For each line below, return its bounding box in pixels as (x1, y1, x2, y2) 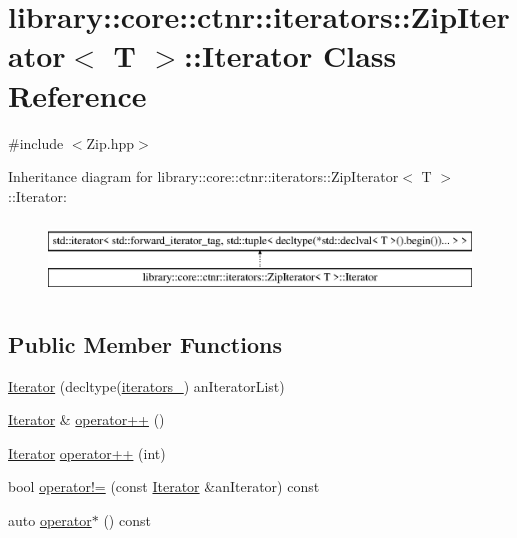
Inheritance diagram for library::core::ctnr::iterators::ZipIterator (8, 166, 399, 187)
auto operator (8, 510, 92, 531)
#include (8, 132, 64, 153)
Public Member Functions (8, 328, 282, 359)
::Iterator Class (184, 35, 397, 76)
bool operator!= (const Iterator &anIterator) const (8, 476, 320, 497)
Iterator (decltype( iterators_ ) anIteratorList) (8, 375, 285, 396)
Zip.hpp (86, 132, 135, 153)
